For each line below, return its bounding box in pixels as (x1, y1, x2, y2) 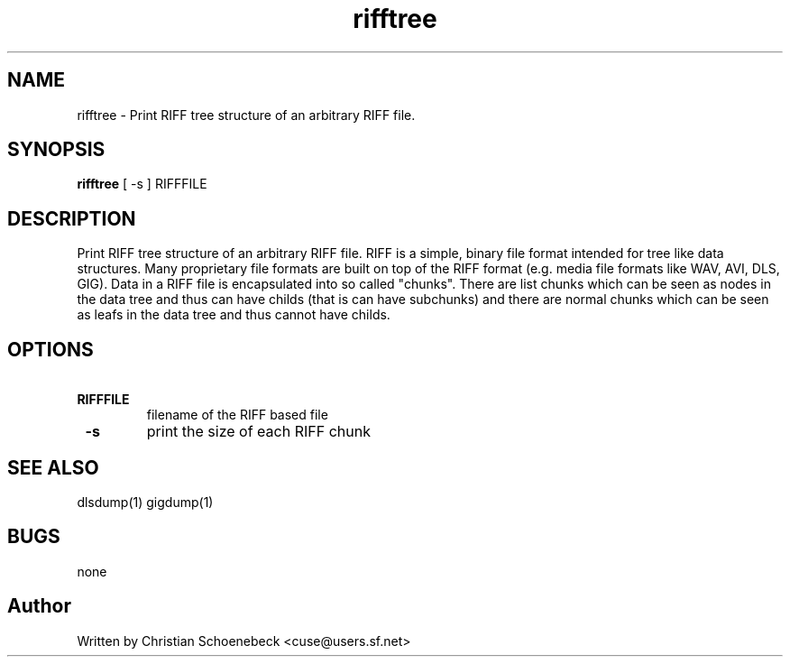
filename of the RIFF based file (146, 407, 328, 423)
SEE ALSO (7, 456, 99, 479)
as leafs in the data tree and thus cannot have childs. (77, 307, 390, 323)
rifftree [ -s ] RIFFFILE (77, 176, 207, 192)
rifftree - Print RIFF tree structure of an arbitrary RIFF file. (77, 106, 416, 123)
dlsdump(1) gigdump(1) (77, 493, 214, 510)
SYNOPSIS (7, 138, 106, 161)
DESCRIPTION (7, 207, 136, 230)
